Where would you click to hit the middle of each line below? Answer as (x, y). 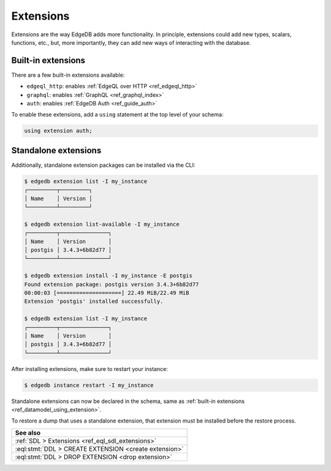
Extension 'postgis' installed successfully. (94, 301)
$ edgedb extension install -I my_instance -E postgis (108, 276)
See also (28, 432)
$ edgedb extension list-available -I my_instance (102, 224)
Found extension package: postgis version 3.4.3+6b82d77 (112, 284)
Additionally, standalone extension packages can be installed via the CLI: (103, 165)
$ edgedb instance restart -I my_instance (89, 385)
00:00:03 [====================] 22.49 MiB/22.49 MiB (107, 293)
